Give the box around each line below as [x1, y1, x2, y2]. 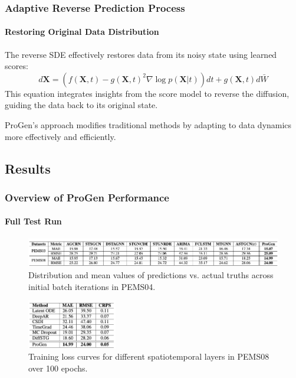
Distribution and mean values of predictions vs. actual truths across [28, 268, 274, 281]
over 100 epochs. [28, 361, 88, 374]
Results [5, 159, 51, 177]
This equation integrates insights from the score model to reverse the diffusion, [5, 87, 290, 99]
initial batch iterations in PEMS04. [28, 280, 156, 292]
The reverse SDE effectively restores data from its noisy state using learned [5, 48, 277, 60]
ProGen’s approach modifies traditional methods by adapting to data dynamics [5, 119, 292, 131]
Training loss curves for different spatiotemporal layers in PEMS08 [28, 350, 269, 363]
